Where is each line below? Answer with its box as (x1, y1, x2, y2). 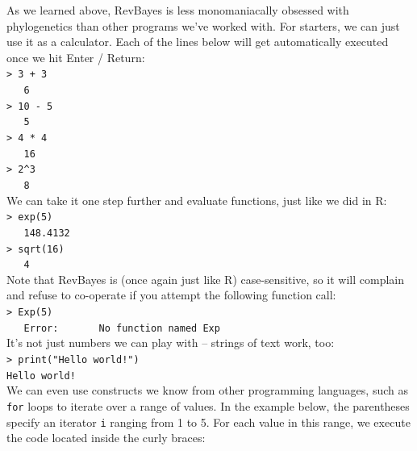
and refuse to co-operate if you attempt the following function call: (6, 286, 336, 303)
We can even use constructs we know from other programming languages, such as (6, 382, 408, 399)
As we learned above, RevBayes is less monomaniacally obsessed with (6, 2, 349, 18)
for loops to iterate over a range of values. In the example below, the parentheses (6, 397, 410, 414)
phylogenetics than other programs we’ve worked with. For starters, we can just (6, 17, 400, 34)
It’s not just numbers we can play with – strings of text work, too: (6, 334, 335, 351)
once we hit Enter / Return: (6, 48, 145, 65)
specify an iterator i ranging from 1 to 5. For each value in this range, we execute (6, 413, 411, 430)
